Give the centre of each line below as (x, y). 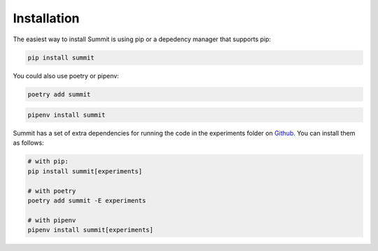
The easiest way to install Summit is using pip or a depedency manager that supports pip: (142, 39)
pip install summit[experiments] (85, 171)
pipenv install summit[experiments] (91, 230)
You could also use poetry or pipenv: (66, 76)
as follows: (29, 143)
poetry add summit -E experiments (87, 200)
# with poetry (52, 191)
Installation (46, 18)
